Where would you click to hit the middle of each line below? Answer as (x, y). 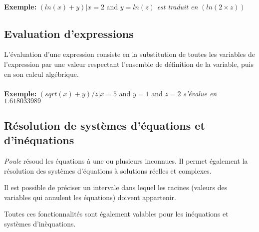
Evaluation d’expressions (69, 33)
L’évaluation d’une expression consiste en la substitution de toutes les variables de (130, 54)
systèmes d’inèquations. (40, 223)
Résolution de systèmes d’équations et (105, 125)
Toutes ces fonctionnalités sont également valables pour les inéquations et (116, 214)
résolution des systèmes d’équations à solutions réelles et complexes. (108, 170)
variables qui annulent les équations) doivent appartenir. (90, 197)
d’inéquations (39, 140)
